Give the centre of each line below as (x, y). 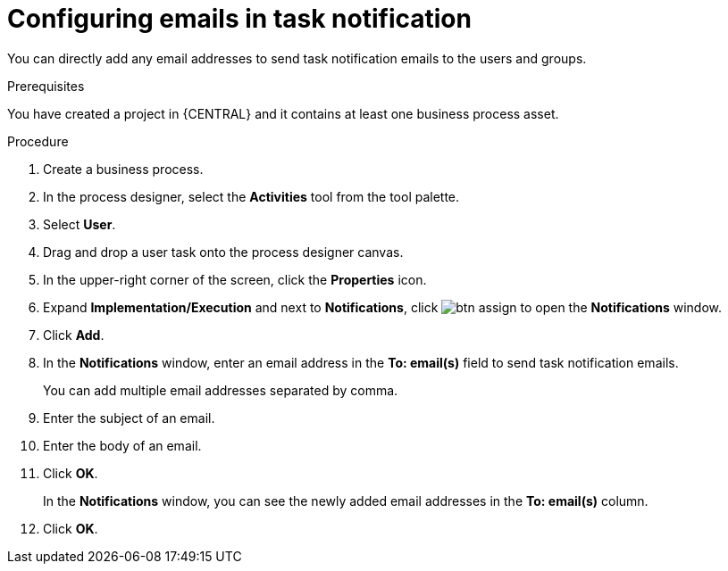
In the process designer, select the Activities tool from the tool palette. (251, 196)
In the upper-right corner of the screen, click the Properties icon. (235, 279)
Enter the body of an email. (122, 445)
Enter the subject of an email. (129, 418)
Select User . (79, 224)
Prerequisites (46, 86)
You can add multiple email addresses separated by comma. (221, 390)
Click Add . (74, 335)
